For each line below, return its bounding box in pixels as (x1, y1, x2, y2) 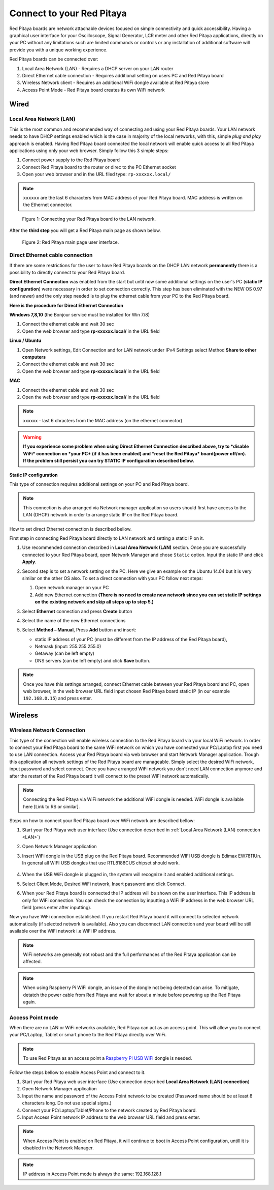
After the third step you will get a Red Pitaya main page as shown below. (9, 227, 161, 234)
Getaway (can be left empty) (35, 650, 95, 656)
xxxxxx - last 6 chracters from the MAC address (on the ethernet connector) (23, 417, 183, 423)
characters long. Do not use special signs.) (22, 1100, 112, 1106)
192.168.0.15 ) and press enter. (23, 695, 92, 702)
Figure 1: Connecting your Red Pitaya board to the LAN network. (22, 216, 156, 222)
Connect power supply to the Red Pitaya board (22, 157, 120, 163)
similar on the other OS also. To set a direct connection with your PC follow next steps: (22, 575, 203, 581)
